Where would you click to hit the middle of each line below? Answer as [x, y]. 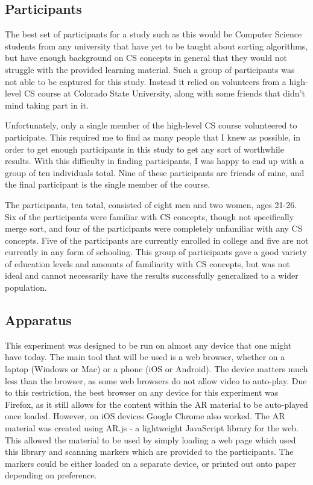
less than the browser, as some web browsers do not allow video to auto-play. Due [156, 380]
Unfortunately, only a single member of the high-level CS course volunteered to [151, 125]
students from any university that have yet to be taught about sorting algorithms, [156, 46]
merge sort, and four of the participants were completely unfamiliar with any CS [154, 228]
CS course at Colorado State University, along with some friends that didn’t [164, 93]
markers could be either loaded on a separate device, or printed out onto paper [151, 463]
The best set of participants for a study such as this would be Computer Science [153, 34]
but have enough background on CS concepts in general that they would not [146, 58]
